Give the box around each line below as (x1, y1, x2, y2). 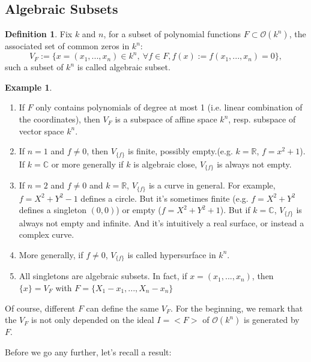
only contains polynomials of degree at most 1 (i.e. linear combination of (35, 101, 303, 113)
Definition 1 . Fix (5, 28, 73, 40)
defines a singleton (19, 204, 86, 216)
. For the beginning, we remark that (171, 301, 303, 314)
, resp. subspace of (228, 113, 296, 125)
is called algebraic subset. (77, 61, 171, 73)
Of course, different (5, 301, 76, 314)
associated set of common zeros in (5, 40, 130, 52)
